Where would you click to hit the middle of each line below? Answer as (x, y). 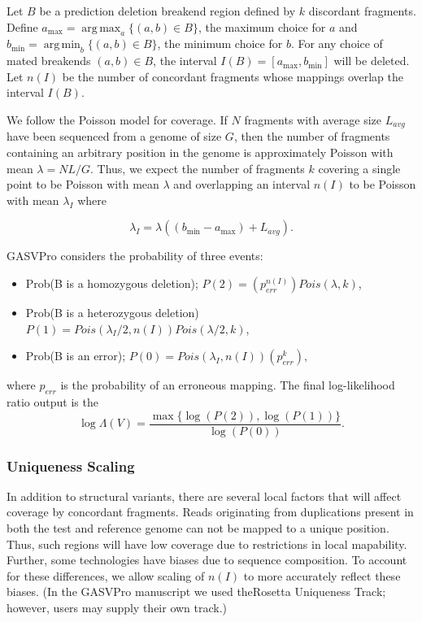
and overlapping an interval (242, 184)
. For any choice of (337, 43)
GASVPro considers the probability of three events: (135, 256)
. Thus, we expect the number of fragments (197, 168)
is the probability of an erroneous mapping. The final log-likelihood (228, 385)
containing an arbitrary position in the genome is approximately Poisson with (200, 152)
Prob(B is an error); (76, 356)
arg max (101, 28)
